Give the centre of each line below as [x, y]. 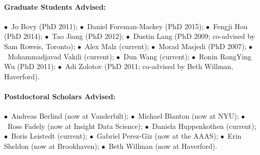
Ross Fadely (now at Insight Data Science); [75, 126]
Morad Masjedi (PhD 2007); [202, 46]
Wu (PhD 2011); [30, 66]
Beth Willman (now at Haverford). [163, 146]
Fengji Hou [230, 26]
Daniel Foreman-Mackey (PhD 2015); [145, 26]
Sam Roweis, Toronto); [40, 46]
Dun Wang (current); [157, 56]
